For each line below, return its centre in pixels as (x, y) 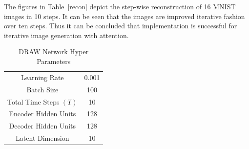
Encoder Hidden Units (42, 114)
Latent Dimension (42, 138)
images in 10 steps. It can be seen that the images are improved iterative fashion (124, 16)
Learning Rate (42, 77)
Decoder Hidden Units (42, 126)
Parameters (54, 61)
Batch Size (42, 89)
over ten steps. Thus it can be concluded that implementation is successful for (121, 26)
